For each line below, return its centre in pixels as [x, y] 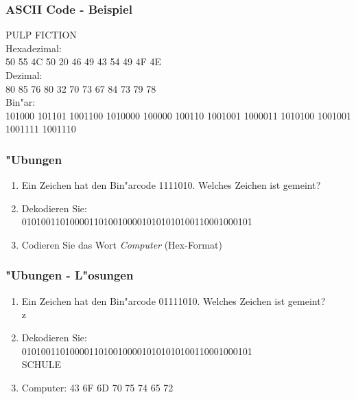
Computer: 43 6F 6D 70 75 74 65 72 [97, 387]
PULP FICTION [41, 35]
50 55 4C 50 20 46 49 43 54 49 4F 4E [84, 61]
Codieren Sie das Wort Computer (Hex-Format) [122, 244]
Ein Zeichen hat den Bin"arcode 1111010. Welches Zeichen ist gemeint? [171, 185]
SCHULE [41, 364]
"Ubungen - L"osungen [70, 275]
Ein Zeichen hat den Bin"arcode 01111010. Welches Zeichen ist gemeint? [174, 300]
